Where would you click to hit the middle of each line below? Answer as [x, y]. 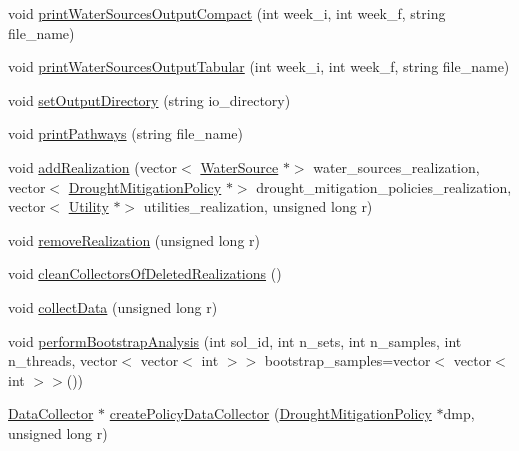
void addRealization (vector [93, 166]
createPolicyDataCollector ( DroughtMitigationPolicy [270, 413]
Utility [88, 206]
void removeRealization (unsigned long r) [134, 239]
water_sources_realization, [396, 166]
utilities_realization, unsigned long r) [258, 206]
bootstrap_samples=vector [347, 360]
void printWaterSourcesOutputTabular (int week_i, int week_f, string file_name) [259, 66]
